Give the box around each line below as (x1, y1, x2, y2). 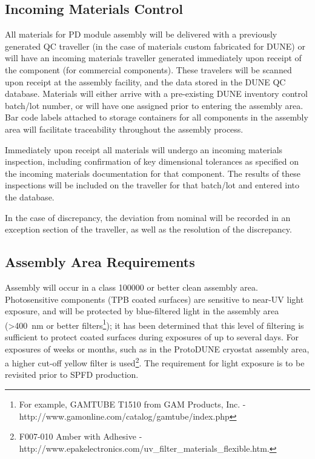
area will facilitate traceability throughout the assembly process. (5, 122, 244, 135)
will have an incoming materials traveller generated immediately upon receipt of (5, 51, 302, 64)
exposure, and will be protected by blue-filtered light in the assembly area (5, 305, 279, 317)
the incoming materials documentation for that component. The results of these (5, 167, 301, 179)
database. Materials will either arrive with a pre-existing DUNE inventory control (5, 87, 308, 100)
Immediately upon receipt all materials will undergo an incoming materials (5, 143, 283, 156)
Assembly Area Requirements (5, 253, 195, 271)
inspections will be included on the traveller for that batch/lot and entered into (5, 179, 300, 191)
